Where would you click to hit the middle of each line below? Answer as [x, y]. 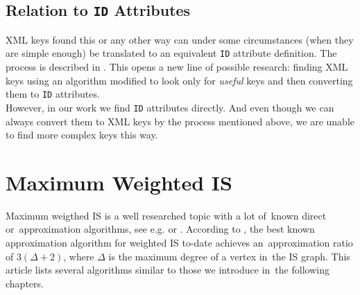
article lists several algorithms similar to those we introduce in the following [168, 270]
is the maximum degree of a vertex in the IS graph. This [229, 256]
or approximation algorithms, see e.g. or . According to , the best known [160, 229]
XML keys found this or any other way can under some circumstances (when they [180, 39]
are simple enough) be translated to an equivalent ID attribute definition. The [171, 53]
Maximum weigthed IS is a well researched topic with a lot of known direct [166, 215]
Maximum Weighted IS [119, 182]
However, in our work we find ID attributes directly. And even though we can [170, 107]
